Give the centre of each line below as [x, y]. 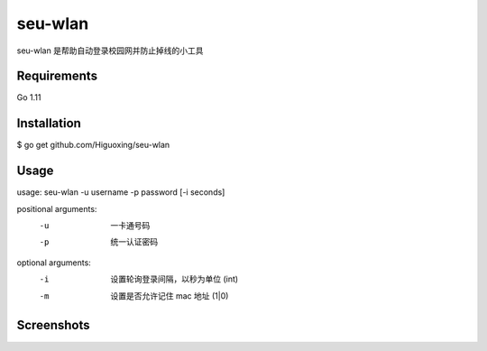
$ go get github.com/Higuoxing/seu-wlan [93, 145]
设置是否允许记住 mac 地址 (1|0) [170, 296]
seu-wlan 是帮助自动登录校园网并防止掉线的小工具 [110, 51]
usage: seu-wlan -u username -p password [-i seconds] [121, 192]
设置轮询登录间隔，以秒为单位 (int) [175, 279]
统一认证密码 [134, 242]
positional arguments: [57, 208]
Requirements [57, 76]
